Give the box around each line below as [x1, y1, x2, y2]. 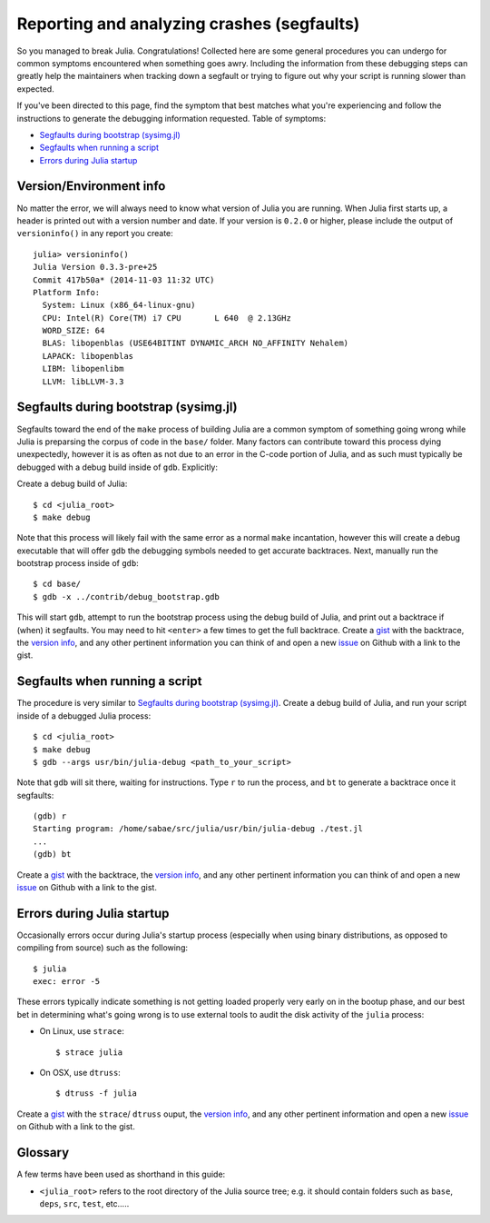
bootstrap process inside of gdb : [16, 558, 140, 569]
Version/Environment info [16, 178, 166, 194]
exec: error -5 [33, 977, 101, 987]
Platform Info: [33, 287, 101, 297]
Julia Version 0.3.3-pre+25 [33, 262, 158, 273]
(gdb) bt [33, 850, 72, 860]
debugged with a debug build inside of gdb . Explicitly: [16, 462, 218, 472]
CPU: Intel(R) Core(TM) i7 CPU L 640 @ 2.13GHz [42, 313, 292, 323]
